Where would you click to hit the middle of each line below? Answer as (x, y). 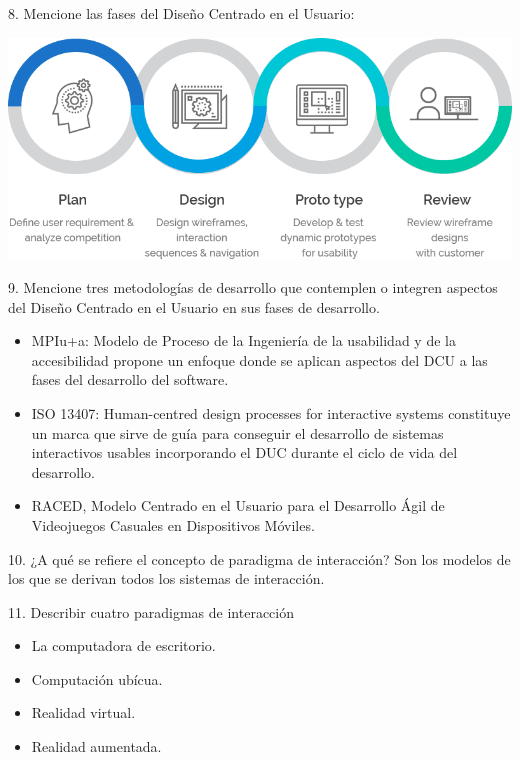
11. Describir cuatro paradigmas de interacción (151, 611)
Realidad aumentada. (96, 746)
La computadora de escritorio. (123, 645)
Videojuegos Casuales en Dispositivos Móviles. (173, 524)
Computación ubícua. (97, 678)
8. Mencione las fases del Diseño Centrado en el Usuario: (181, 13)
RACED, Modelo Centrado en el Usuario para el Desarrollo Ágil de (238, 505)
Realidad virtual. (83, 712)
